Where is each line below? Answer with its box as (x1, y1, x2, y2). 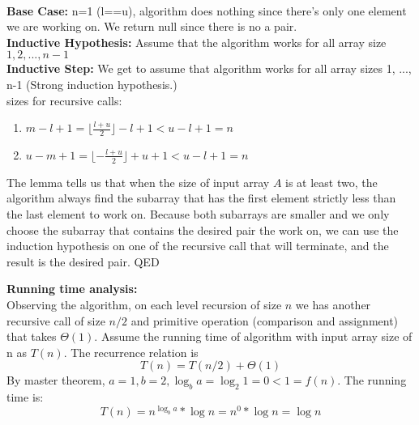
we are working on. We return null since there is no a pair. (6, 18, 297, 35)
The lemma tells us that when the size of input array (6, 173, 270, 190)
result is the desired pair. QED (6, 253, 160, 270)
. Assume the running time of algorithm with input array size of (94, 328, 413, 345)
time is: (6, 389, 44, 406)
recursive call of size (6, 312, 105, 329)
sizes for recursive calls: (6, 91, 122, 108)
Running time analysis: (6, 280, 138, 297)
